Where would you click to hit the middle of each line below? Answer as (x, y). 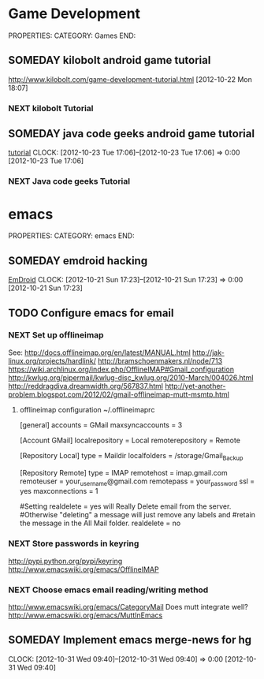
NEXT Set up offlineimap (56, 335)
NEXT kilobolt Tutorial (51, 108)
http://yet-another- (195, 386)
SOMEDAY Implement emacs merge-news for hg (130, 640)
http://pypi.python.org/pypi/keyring (65, 561)
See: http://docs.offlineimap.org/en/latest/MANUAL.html (99, 353)
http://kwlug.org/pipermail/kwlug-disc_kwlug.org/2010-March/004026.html (131, 377)
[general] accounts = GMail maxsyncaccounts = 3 (101, 425)
